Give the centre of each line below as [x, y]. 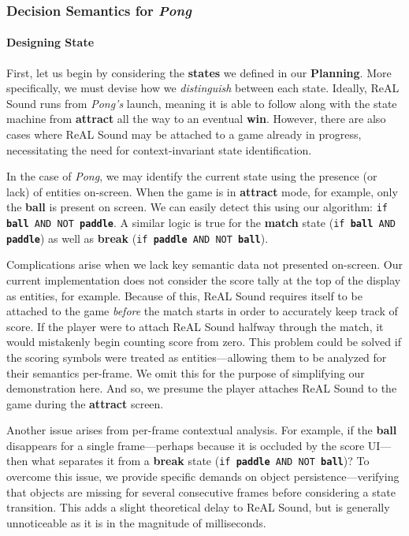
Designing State [50, 42]
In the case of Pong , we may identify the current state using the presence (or [192, 176]
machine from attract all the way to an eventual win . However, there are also [196, 119]
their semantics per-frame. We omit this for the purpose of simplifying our [186, 372]
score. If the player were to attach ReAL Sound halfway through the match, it [195, 326]
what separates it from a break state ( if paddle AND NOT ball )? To [200, 461]
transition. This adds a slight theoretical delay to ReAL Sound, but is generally [198, 507]
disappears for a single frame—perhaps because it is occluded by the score [186, 445]
